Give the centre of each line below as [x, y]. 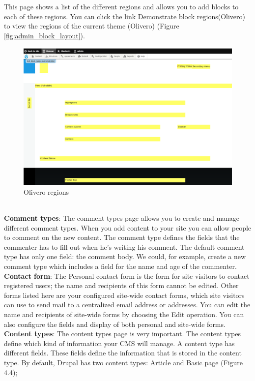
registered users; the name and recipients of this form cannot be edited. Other [121, 285]
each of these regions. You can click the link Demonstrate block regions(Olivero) [125, 16]
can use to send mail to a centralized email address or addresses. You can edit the [127, 305]
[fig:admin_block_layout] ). [44, 35]
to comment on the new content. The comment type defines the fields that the [122, 237]
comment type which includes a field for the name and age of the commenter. [120, 266]
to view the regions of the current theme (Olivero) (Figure [92, 26]
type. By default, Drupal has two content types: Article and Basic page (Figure [124, 362]
